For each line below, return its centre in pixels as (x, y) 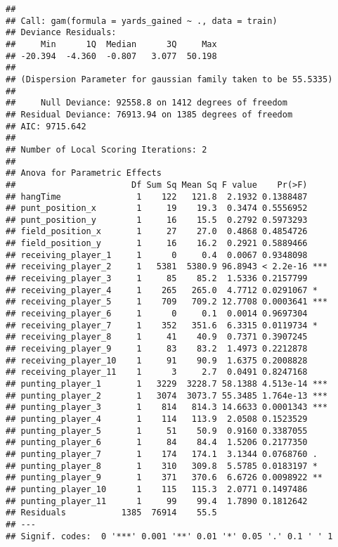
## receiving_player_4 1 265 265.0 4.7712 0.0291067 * (162, 290)
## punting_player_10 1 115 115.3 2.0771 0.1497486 (157, 489)
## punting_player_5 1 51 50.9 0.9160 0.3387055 (157, 431)
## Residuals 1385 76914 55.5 (111, 513)
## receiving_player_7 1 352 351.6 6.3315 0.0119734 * (162, 325)
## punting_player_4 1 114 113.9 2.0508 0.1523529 (157, 419)
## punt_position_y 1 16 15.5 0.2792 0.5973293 (157, 220)
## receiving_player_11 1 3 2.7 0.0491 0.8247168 (157, 372)
